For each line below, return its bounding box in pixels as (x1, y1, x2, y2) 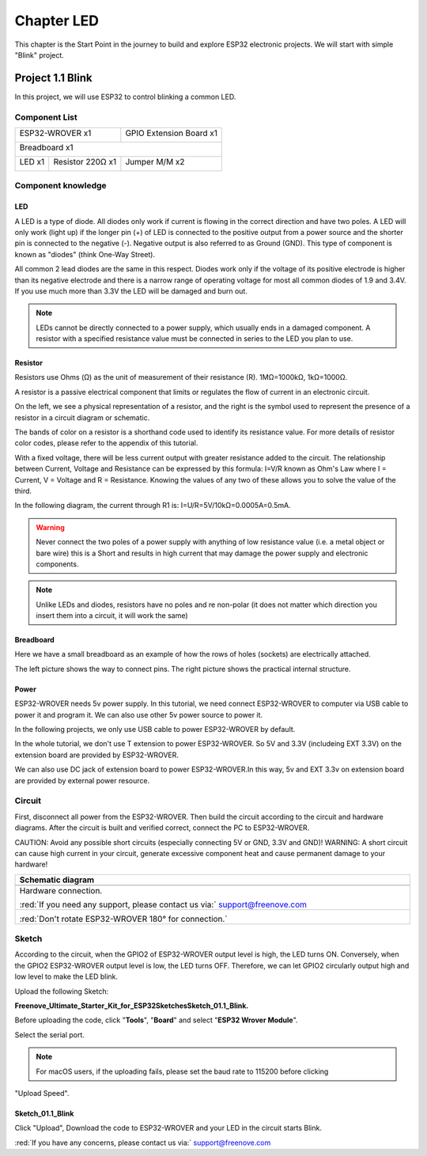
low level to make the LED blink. (14, 972, 119, 981)
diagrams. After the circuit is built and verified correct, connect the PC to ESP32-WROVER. (14, 823, 310, 832)
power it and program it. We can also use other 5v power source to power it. (14, 710, 263, 719)
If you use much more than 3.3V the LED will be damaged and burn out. (14, 286, 248, 296)
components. (36, 559, 79, 569)
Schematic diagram (19, 874, 95, 885)
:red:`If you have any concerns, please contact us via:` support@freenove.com (14, 1138, 271, 1147)
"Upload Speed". (14, 1088, 70, 1097)
